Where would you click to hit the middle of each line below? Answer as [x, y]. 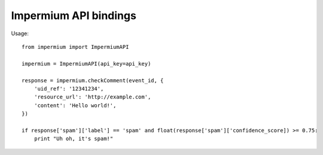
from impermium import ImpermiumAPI [75, 47]
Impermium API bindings [74, 15]
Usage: [20, 33]
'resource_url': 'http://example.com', [92, 97]
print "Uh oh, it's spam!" [74, 139]
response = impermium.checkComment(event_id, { [93, 80]
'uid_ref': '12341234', [69, 89]
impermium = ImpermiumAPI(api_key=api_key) [86, 63]
